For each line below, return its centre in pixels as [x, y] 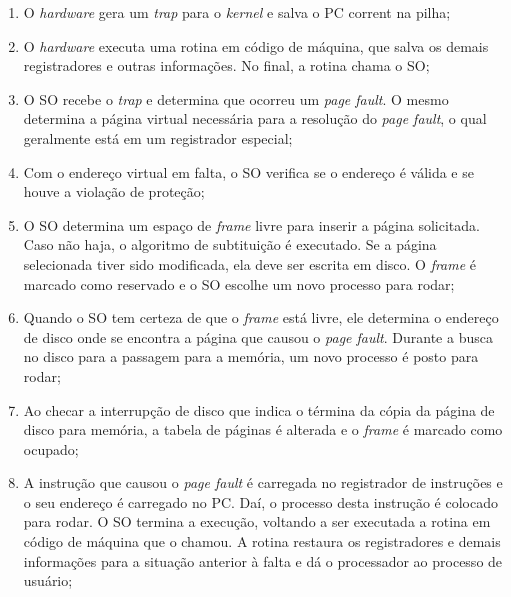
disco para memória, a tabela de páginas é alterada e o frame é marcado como [263, 429]
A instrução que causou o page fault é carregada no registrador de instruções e [263, 482]
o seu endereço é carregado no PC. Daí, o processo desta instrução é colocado [260, 501]
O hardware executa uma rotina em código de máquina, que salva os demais [256, 45]
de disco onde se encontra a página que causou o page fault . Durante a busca [258, 336]
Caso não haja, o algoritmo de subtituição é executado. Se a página [230, 244]
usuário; [48, 580]
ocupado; [51, 448]
